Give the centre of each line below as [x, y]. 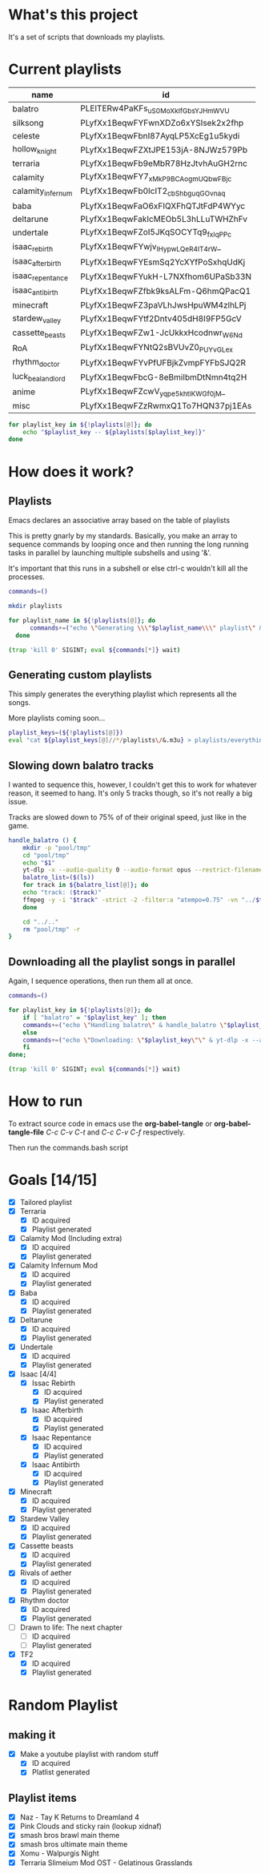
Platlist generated [61, 1772]
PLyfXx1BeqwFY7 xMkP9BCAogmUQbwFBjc [156, 177]
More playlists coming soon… [57, 718]
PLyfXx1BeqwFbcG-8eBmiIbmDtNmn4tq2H [163, 377]
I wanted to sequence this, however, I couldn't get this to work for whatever [133, 784]
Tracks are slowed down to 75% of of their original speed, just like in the [127, 817]
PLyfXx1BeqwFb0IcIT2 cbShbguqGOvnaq [153, 192]
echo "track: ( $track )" [62, 893]
